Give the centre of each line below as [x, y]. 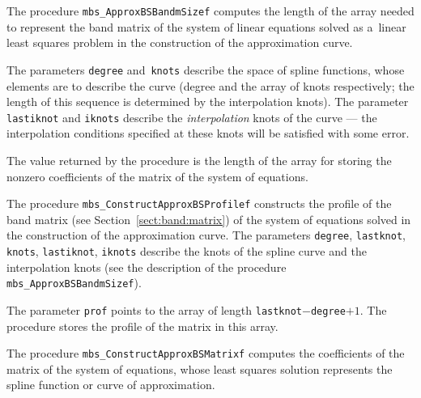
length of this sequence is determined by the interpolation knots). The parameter [208, 102]
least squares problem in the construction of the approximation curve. [180, 42]
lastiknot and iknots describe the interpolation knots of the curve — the [192, 117]
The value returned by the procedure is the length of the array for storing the [199, 160]
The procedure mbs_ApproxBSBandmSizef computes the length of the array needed [210, 11]
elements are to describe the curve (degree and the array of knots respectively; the [210, 85]
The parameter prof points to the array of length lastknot [154, 309]
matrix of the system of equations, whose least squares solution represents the [200, 368]
